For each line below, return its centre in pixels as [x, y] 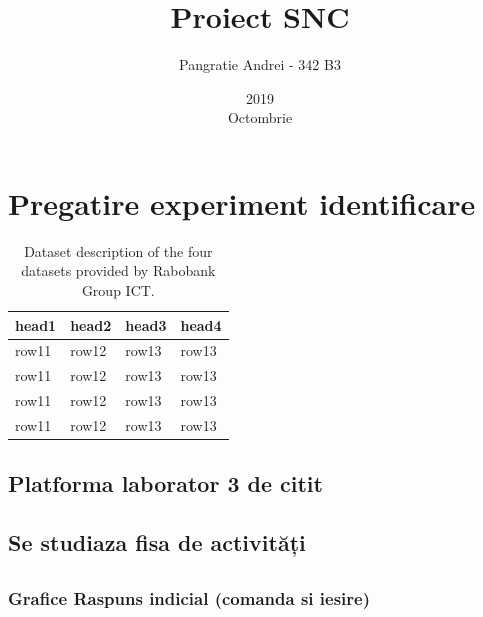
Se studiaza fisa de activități [157, 542]
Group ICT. [118, 290]
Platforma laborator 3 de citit [165, 483]
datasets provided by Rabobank [118, 270]
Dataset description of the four [118, 250]
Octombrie [260, 117]
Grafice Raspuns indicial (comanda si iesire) [189, 598]
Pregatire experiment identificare [242, 202]
